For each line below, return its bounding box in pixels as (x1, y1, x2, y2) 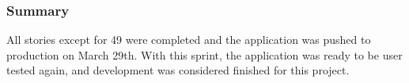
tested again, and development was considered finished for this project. (6, 62, 350, 78)
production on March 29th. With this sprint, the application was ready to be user (6, 46, 403, 63)
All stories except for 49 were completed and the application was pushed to (6, 31, 371, 48)
